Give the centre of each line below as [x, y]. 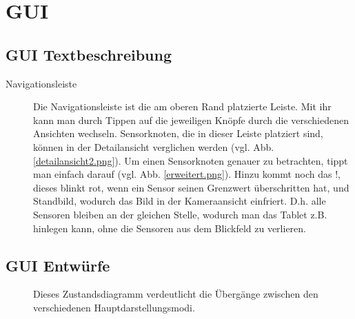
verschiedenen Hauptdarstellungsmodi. [114, 307]
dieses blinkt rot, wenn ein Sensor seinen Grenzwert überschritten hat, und [191, 187]
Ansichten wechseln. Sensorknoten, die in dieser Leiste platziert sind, [178, 133]
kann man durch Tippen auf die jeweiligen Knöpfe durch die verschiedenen [191, 120]
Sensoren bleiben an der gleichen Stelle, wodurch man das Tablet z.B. [180, 214]
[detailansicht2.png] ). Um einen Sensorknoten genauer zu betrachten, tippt [191, 160]
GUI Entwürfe [58, 265]
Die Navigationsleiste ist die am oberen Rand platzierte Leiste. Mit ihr [182, 106]
